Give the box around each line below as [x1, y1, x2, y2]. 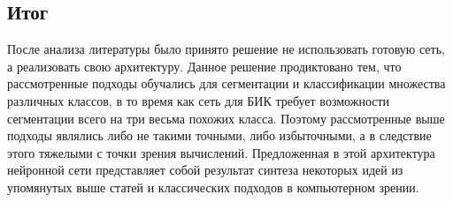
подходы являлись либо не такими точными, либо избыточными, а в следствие [7, 126, 432, 145]
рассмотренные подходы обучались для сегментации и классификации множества [7, 74, 446, 93]
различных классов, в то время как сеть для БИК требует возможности [7, 91, 390, 109]
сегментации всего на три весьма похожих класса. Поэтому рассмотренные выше [7, 108, 445, 127]
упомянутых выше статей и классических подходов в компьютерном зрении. [7, 177, 419, 196]
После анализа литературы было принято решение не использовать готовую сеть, [7, 40, 445, 58]
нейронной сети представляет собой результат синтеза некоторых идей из [7, 161, 403, 179]
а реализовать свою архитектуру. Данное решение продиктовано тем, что [7, 56, 402, 75]
